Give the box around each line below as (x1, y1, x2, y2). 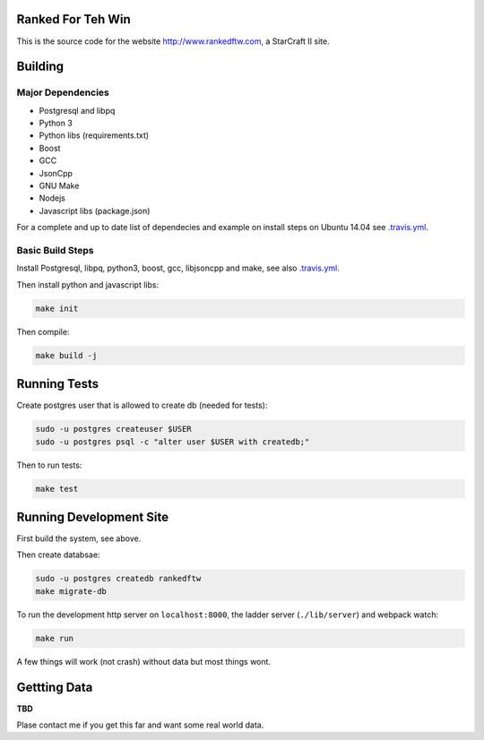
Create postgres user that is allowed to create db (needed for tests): (16, 400, 268, 411)
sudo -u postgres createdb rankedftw (35, 573, 202, 584)
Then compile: (16, 326, 70, 337)
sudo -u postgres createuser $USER (35, 424, 192, 435)
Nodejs (39, 193, 66, 203)
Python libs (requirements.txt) (39, 130, 150, 141)
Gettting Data (16, 679, 93, 694)
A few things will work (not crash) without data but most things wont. (16, 656, 272, 667)
